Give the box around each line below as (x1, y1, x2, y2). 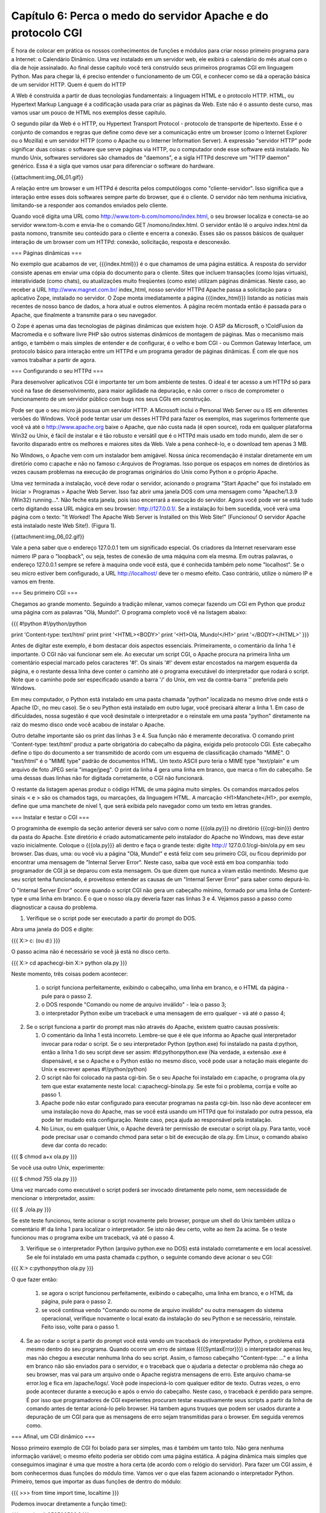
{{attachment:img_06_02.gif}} (11, 533, 85, 540)
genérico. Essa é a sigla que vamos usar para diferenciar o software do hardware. (11, 162, 215, 169)
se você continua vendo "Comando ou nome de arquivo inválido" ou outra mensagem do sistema (41, 1306, 284, 1313)
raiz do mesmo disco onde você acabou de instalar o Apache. (11, 721, 165, 728)
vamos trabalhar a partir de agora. (11, 356, 97, 363)
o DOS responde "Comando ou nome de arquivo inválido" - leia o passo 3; (41, 1001, 226, 1008)
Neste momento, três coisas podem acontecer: (11, 970, 128, 977)
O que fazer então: (11, 1276, 58, 1283)
